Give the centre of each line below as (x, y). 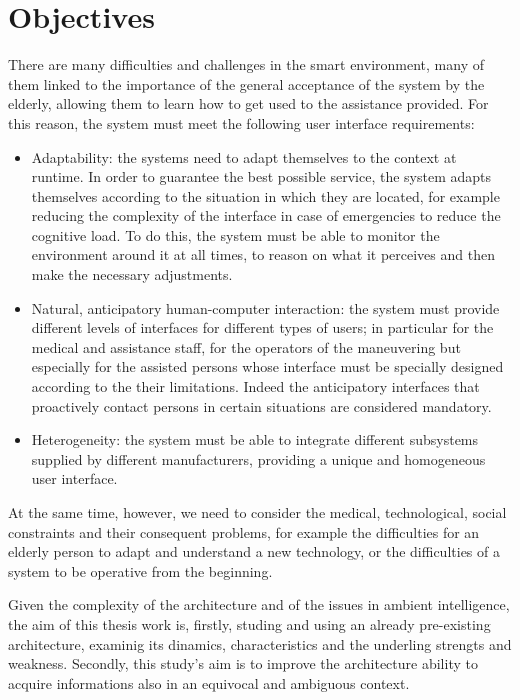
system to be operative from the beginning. (140, 570)
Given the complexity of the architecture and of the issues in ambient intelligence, (259, 604)
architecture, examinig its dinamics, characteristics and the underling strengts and (260, 643)
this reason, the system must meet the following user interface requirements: (241, 122)
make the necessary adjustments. (132, 274)
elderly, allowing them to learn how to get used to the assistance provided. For (248, 103)
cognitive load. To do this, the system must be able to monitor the (235, 234)
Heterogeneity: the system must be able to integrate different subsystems (255, 439)
